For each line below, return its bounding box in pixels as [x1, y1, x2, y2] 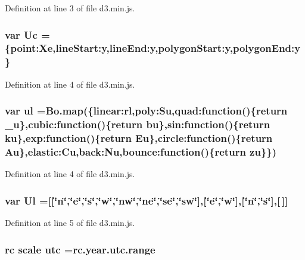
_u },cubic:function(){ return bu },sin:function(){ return [5, 117, 270, 132]
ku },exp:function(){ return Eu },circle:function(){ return [5, 131, 273, 146]
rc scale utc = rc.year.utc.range [5, 242, 155, 256]
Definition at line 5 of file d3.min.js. [5, 216, 135, 229]
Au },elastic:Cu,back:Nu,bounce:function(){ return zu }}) [5, 144, 277, 159]
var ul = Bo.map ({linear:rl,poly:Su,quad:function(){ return [5, 103, 288, 118]
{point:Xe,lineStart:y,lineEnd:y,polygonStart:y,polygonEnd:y [5, 41, 301, 55]
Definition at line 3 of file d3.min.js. [5, 2, 135, 14]
